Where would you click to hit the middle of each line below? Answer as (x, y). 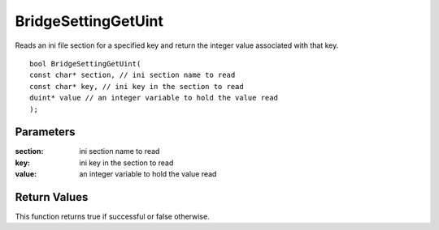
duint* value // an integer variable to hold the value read (154, 98)
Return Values (52, 197)
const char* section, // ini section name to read (133, 75)
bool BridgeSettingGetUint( (85, 64)
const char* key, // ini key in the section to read (137, 86)
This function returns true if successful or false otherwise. (113, 217)
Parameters (45, 132)
